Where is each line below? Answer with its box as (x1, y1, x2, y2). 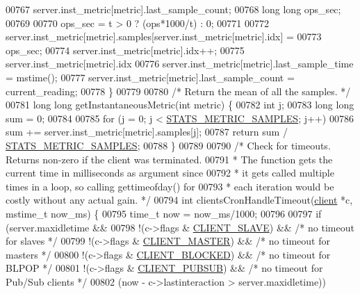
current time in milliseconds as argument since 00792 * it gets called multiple (6, 165, 334, 180)
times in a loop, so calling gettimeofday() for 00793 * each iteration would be (6, 179, 334, 193)
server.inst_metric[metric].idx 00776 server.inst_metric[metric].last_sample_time (6, 56, 354, 71)
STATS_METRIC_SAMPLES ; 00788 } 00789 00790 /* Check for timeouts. (6, 138, 331, 152)
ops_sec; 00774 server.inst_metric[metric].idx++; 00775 (6, 42, 245, 57)
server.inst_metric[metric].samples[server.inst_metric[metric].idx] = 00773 (6, 29, 322, 44)
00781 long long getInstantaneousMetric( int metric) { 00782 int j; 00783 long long (6, 97, 354, 112)
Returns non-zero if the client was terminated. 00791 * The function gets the (6, 152, 333, 166)
